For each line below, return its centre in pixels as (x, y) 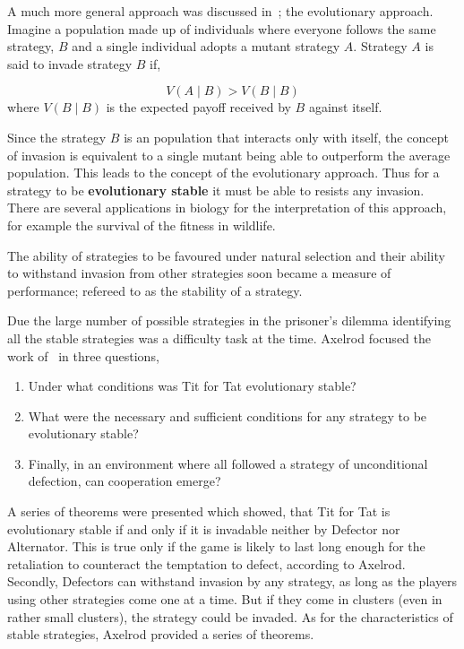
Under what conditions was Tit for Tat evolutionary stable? (192, 386)
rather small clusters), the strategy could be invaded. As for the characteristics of (230, 616)
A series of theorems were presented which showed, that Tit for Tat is (199, 511)
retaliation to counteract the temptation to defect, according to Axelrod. (206, 563)
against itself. (345, 107)
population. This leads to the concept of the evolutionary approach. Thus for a (223, 173)
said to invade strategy (70, 63)
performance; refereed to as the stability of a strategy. (155, 290)
